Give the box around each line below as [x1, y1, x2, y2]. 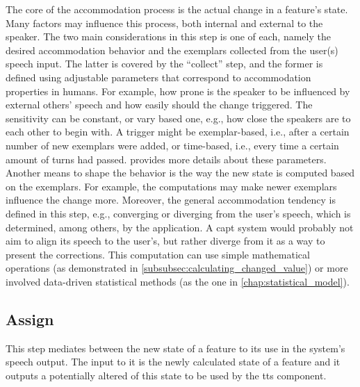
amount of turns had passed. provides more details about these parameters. [6, 151, 327, 166]
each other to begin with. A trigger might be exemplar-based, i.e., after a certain [6, 124, 350, 139]
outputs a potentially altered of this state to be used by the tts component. [6, 368, 327, 382]
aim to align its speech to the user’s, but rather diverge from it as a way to [6, 233, 325, 248]
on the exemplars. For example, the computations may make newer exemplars [6, 179, 337, 193]
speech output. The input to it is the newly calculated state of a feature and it [6, 354, 341, 369]
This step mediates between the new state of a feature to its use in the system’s [6, 340, 345, 355]
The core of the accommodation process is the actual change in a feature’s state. [6, 2, 348, 16]
